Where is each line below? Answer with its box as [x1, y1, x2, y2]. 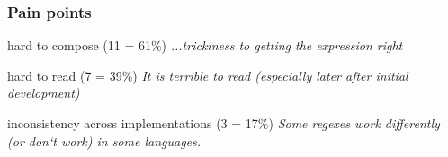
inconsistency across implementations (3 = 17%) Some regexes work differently [7, 114, 440, 132]
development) [7, 83, 80, 102]
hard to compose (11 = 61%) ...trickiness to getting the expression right [7, 36, 403, 55]
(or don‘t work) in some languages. [7, 131, 202, 150]
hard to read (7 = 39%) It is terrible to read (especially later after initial [7, 65, 408, 84]
